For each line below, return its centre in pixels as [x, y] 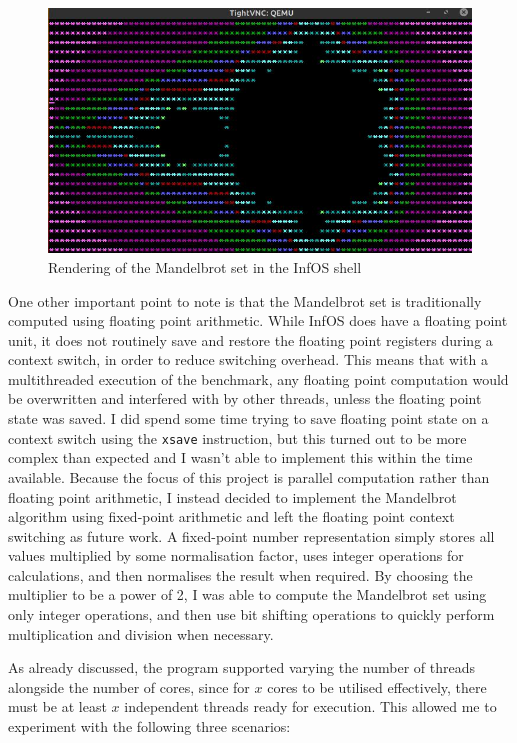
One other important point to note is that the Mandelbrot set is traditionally [245, 300]
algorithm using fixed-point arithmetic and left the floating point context [231, 516]
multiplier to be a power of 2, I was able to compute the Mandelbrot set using [247, 594]
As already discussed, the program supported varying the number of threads [242, 667]
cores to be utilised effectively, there [377, 686]
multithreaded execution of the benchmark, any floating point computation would [258, 378]
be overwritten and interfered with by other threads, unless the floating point [245, 398]
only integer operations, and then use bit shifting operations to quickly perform [251, 614]
